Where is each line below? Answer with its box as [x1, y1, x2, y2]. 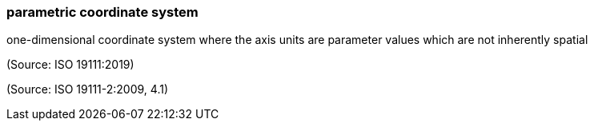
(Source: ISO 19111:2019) [6, 58, 134, 72]
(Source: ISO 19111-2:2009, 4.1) [6, 82, 169, 97]
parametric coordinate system [6, 4, 199, 20]
